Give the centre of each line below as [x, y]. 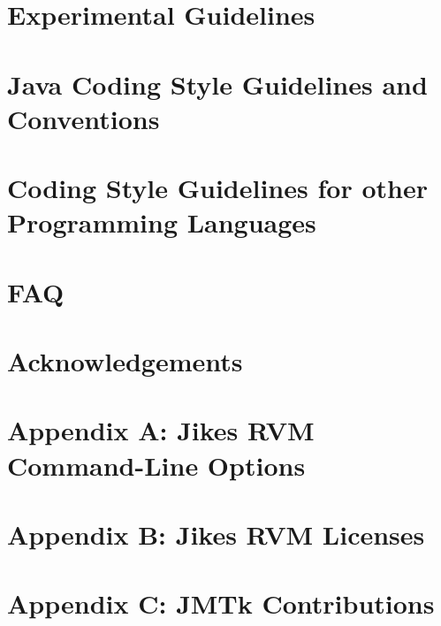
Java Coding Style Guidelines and [217, 84]
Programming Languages [162, 222]
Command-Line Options [156, 465]
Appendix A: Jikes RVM [161, 430]
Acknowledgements [125, 361]
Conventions [84, 118]
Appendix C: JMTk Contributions [221, 603]
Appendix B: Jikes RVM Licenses [216, 534]
